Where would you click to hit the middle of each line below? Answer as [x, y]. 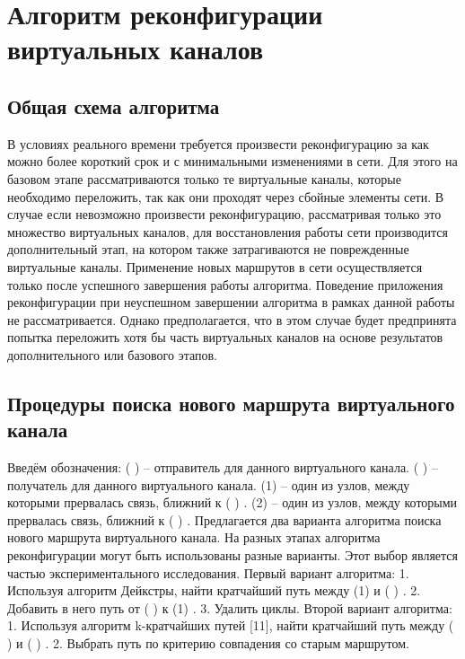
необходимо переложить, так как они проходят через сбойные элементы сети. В [226, 196]
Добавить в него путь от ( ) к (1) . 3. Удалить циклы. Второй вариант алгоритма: [230, 607]
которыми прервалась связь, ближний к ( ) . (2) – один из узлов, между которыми [232, 502]
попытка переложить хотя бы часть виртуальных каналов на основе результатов [225, 337]
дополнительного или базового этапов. [112, 354]
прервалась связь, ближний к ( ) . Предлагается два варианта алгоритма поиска [224, 519]
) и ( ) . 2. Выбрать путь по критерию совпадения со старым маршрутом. [208, 643]
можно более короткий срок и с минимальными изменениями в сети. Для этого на [232, 161]
